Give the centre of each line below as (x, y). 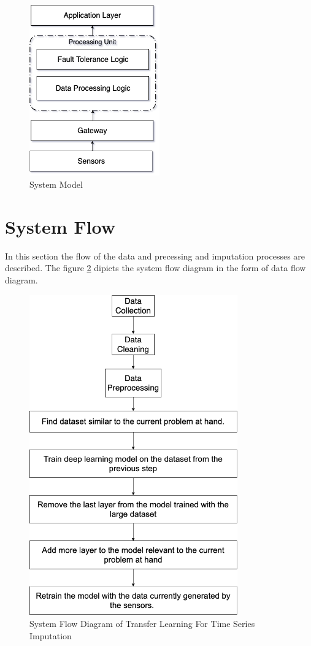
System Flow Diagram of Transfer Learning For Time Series (142, 624)
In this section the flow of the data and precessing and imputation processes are (155, 256)
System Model (56, 184)
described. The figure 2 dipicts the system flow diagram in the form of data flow (155, 268)
